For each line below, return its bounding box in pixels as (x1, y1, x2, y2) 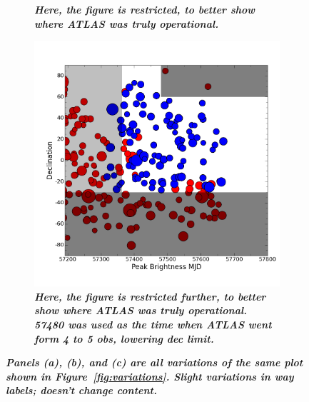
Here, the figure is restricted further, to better (34, 288, 266, 303)
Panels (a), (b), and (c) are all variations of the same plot (6, 355, 303, 370)
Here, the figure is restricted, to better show (34, 2, 255, 16)
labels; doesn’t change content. (6, 383, 157, 398)
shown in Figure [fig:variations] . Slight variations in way (6, 368, 294, 383)
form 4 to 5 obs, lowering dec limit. (34, 331, 214, 346)
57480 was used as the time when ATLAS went (34, 316, 272, 331)
